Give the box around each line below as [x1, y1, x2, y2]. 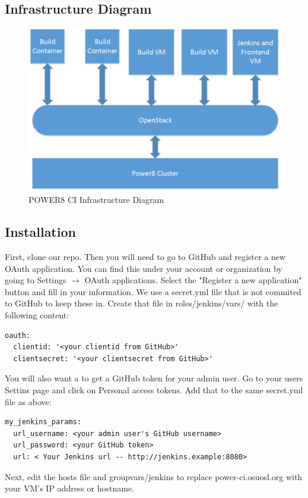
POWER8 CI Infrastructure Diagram [28, 193, 164, 206]
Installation [5, 223, 76, 241]
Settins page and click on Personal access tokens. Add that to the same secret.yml [5, 384, 303, 396]
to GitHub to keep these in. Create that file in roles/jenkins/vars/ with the [5, 297, 278, 309]
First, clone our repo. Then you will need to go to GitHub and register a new [5, 250, 286, 263]
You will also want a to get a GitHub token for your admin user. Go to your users [5, 372, 303, 384]
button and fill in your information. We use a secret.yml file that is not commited [5, 285, 301, 297]
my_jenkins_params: [5, 418, 81, 427]
